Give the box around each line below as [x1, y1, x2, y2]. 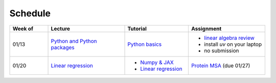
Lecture [51, 25, 71, 32]
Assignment [191, 25, 222, 32]
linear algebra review [204, 34, 255, 41]
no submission [204, 47, 239, 54]
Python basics [127, 41, 162, 48]
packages [51, 44, 75, 51]
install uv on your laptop [204, 41, 262, 48]
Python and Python [51, 37, 97, 44]
